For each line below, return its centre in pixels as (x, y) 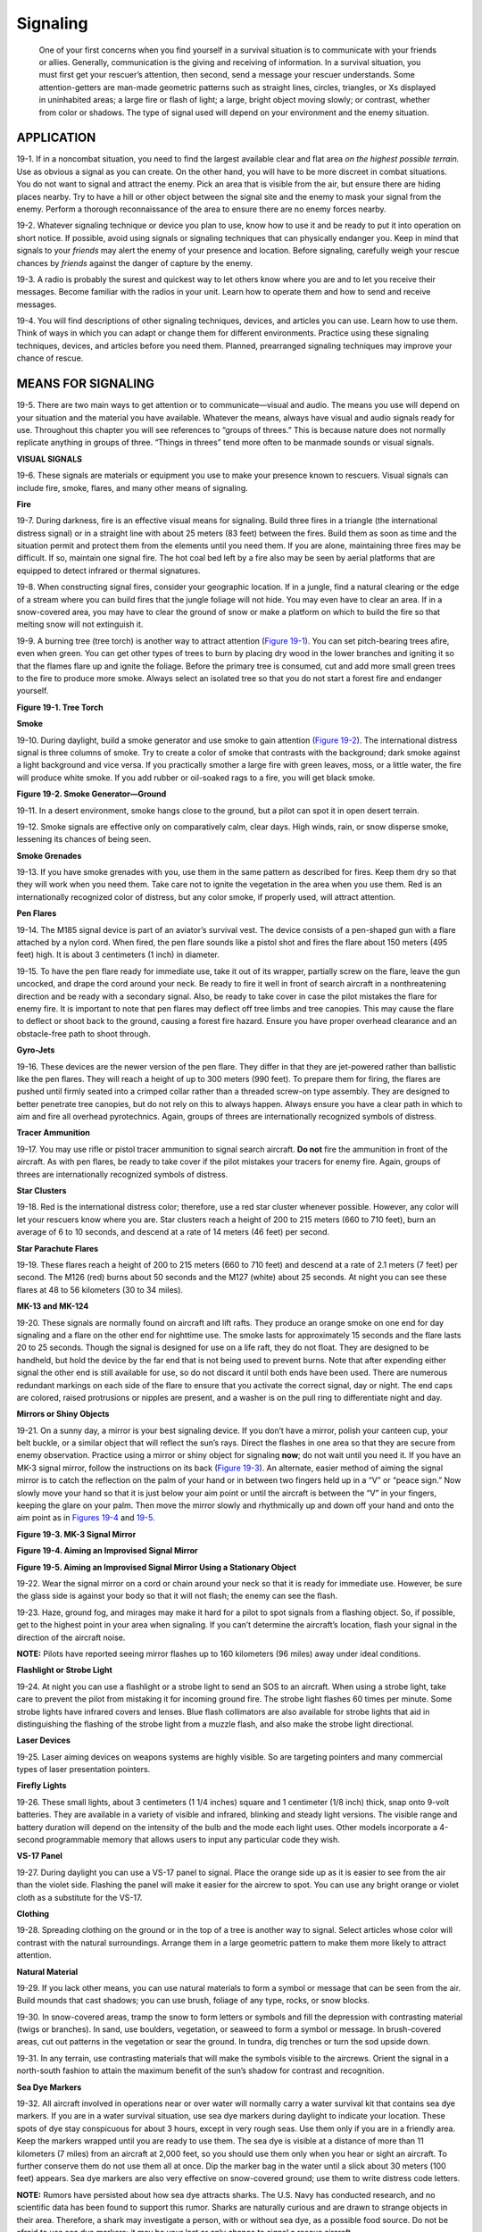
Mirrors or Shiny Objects (63, 1414)
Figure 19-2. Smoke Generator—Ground (91, 794)
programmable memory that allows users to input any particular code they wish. (193, 1840)
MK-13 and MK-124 (53, 1306)
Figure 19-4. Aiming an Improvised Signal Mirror (107, 1551)
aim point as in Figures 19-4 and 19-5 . (86, 1518)
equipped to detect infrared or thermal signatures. (108, 570)
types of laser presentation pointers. (83, 1770)
